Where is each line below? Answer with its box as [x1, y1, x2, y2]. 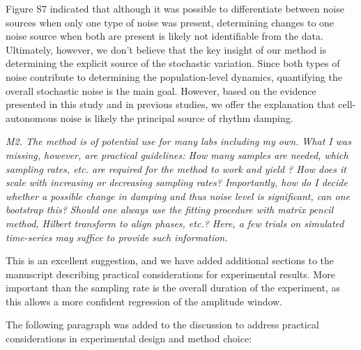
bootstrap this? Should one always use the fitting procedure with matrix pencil [6, 202, 334, 217]
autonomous [6, 110, 57, 125]
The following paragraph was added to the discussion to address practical [6, 317, 319, 332]
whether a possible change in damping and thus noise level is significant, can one [6, 188, 350, 203]
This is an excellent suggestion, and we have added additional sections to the [6, 253, 334, 268]
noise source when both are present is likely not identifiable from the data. [6, 29, 323, 43]
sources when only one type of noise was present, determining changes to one [6, 15, 335, 29]
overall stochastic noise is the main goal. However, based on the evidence [6, 83, 316, 98]
